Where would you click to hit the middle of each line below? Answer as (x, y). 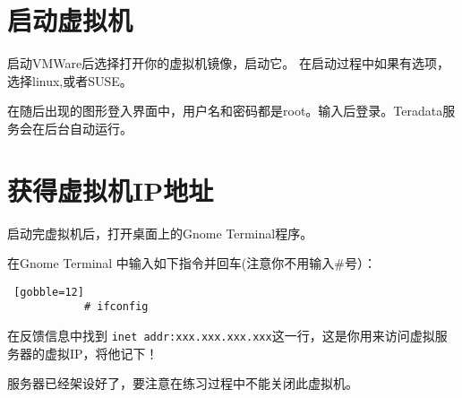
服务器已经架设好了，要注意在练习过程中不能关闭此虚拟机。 (183, 383)
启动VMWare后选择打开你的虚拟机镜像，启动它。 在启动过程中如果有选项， (228, 63)
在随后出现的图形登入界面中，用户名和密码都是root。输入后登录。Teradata (225, 111)
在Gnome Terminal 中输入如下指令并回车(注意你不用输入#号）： (192, 263)
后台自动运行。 (88, 128)
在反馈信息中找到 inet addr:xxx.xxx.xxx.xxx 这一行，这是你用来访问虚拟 (221, 336)
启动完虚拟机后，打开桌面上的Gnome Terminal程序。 (160, 233)
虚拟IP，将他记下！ (101, 353)
